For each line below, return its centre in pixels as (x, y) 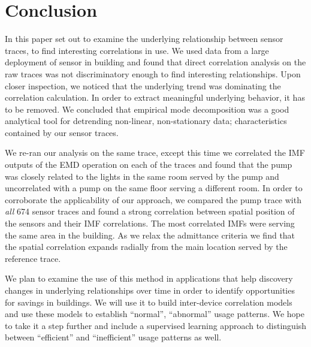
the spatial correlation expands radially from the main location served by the (146, 247)
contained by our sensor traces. (62, 132)
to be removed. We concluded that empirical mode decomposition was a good (147, 109)
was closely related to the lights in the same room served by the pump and (142, 176)
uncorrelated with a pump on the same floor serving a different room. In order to (154, 188)
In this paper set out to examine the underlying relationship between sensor (144, 39)
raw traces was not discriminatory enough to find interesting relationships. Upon (153, 73)
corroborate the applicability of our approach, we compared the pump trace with (153, 199)
